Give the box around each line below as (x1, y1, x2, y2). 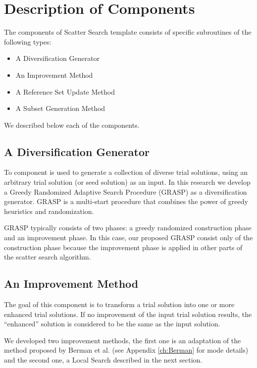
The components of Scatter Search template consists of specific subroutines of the (4, 27, 252, 37)
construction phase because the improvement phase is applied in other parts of (4, 242, 243, 252)
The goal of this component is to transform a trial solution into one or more (4, 299, 235, 310)
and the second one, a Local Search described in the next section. (4, 355, 203, 365)
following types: (4, 36, 51, 47)
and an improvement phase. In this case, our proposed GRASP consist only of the (4, 232, 253, 243)
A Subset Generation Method (15, 103, 105, 113)
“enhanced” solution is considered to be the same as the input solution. (4, 318, 220, 329)
